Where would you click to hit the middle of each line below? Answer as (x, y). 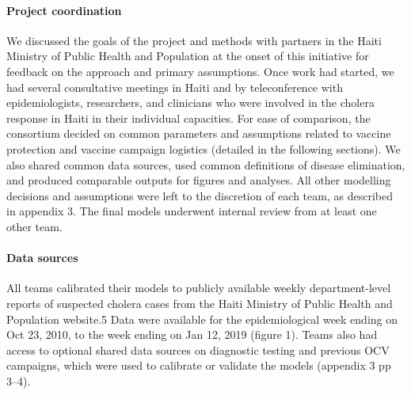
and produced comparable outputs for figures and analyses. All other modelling (199, 180)
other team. (34, 226)
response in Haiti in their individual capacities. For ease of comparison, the (188, 118)
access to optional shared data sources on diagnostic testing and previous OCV (198, 349)
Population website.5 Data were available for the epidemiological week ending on (202, 319)
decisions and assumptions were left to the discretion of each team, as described (200, 195)
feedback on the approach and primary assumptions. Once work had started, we (200, 71)
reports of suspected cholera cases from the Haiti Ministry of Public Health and (200, 303)
